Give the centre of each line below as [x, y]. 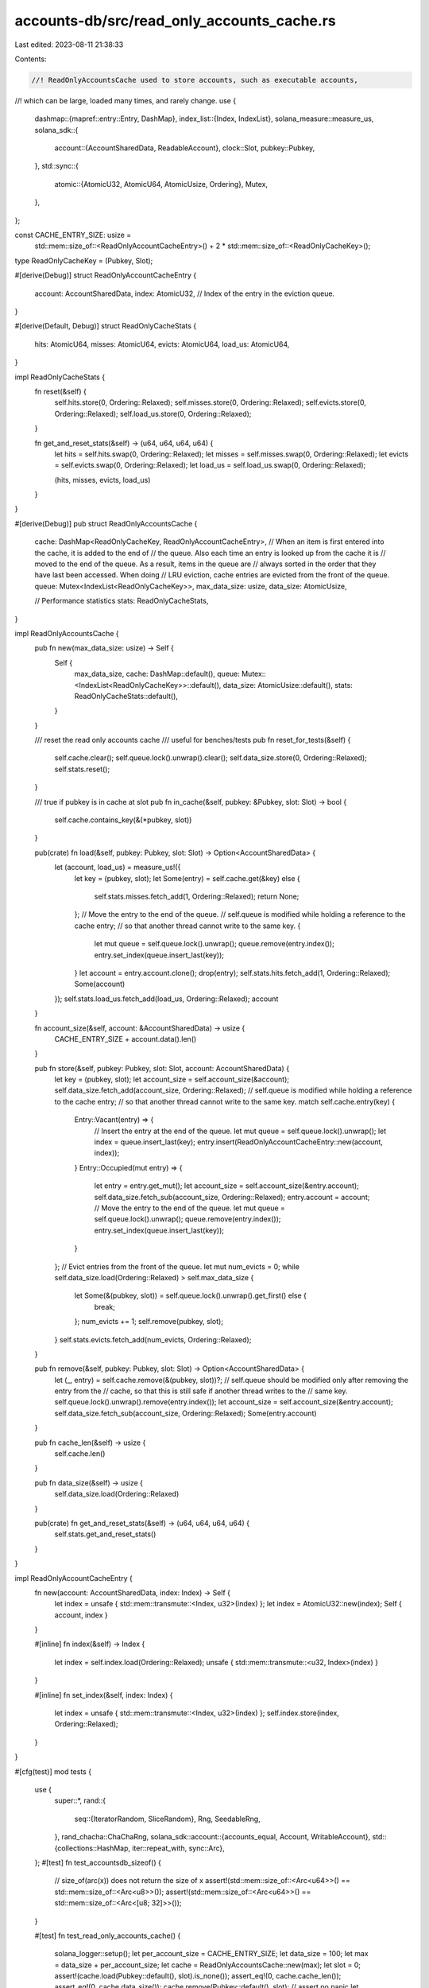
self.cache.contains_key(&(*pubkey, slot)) [123, 820]
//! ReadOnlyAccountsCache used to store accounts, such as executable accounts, [195, 80]
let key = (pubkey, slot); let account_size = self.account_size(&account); [172, 1079]
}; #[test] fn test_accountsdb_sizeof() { [98, 1862]
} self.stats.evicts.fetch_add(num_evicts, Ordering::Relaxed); [153, 1339]
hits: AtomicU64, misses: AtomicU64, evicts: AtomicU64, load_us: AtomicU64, [162, 344]
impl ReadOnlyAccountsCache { [67, 633]
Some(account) [100, 984]
